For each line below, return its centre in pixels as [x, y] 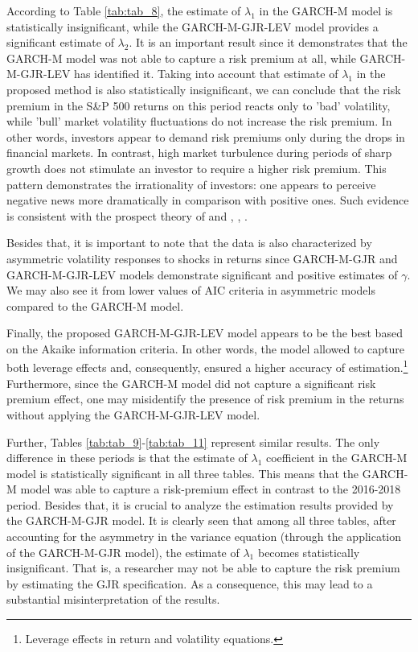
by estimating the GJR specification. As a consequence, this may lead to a [190, 583]
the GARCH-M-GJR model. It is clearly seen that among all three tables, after [201, 520]
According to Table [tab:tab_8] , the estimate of [124, 10]
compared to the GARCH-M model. [95, 305]
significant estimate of [60, 42]
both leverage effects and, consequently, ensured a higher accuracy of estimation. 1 [207, 366]
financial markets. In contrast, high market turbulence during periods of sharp [199, 153]
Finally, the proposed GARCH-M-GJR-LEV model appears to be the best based [205, 333]
